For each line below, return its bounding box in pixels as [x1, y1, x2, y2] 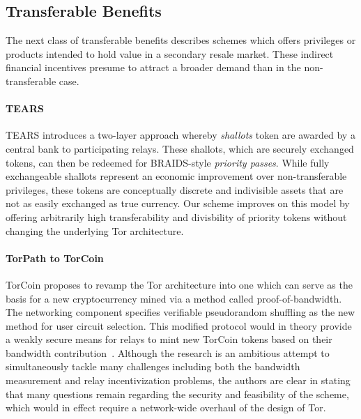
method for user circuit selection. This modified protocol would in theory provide [6, 318, 352, 333]
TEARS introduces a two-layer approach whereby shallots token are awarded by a [6, 128, 355, 142]
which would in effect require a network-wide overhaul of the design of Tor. [6, 400, 326, 415]
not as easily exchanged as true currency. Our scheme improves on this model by [6, 196, 350, 211]
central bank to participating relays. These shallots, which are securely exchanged [6, 141, 354, 155]
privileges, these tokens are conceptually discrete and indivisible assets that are [6, 182, 344, 197]
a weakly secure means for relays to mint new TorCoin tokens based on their [6, 332, 332, 346]
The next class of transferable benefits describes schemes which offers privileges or [6, 33, 356, 47]
